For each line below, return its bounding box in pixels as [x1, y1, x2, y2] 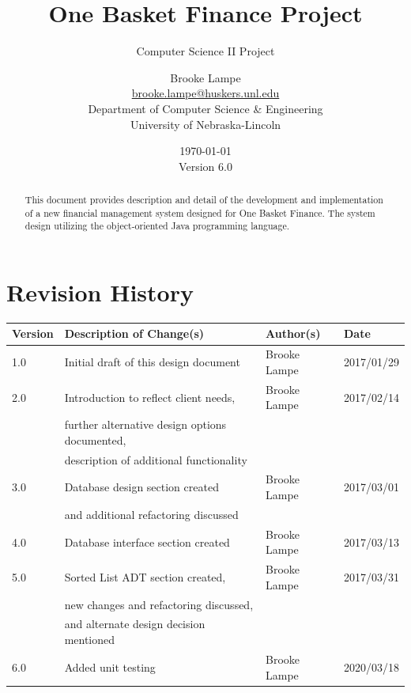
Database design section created [64, 479, 219, 495]
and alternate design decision [64, 615, 205, 632]
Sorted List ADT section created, [64, 569, 226, 585]
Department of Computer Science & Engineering [88, 100, 323, 116]
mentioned [64, 631, 115, 648]
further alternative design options [64, 416, 227, 433]
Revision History [6, 276, 194, 309]
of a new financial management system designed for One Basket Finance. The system [25, 206, 375, 219]
